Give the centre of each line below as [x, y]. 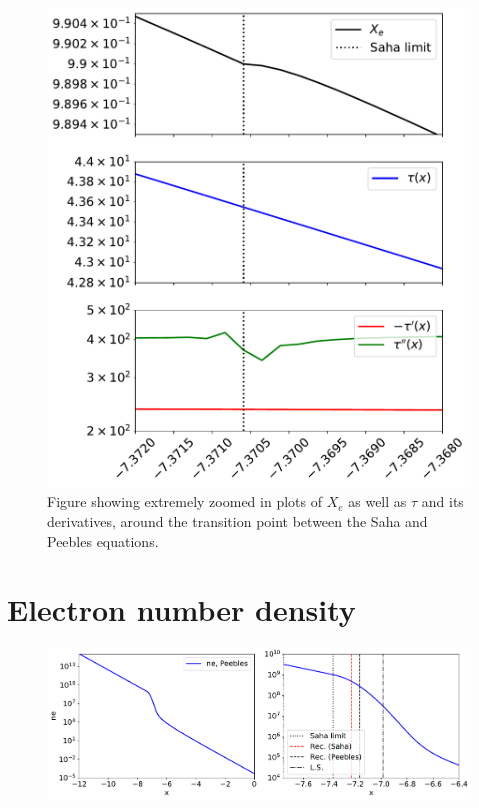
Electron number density [181, 609]
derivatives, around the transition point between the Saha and [237, 520]
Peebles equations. [103, 540]
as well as [377, 501]
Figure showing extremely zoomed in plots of [184, 501]
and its [442, 501]
